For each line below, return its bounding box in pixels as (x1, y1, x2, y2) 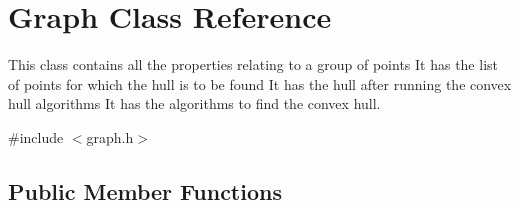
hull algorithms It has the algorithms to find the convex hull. (8, 93, 381, 114)
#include (8, 126, 64, 147)
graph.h (86, 126, 134, 147)
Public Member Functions (8, 175, 282, 206)
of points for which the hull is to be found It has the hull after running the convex (8, 73, 512, 94)
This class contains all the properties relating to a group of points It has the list (8, 54, 498, 75)
